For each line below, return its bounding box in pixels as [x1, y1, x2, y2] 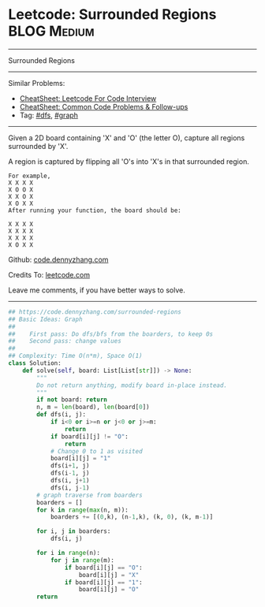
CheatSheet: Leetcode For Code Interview [19, 93, 157, 103]
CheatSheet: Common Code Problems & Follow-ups [19, 102, 188, 111]
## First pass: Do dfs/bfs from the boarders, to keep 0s [8, 330, 214, 338]
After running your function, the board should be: [8, 207, 181, 214]
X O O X [8, 185, 34, 194]
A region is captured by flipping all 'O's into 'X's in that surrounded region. [8, 156, 250, 166]
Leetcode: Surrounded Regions [8, 6, 217, 24]
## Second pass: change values [8, 337, 122, 345]
